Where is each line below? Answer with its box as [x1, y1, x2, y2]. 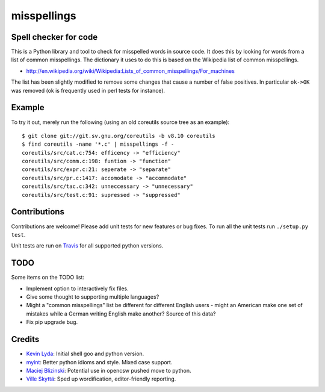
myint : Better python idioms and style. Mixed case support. [26, 358, 173, 366]
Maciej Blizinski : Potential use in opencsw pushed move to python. [26, 367, 191, 374]
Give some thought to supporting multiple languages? [26, 293, 159, 300]
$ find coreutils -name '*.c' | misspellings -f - [22, 141, 175, 148]
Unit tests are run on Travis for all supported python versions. [11, 242, 164, 249]
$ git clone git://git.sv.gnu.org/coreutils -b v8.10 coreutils [22, 132, 216, 139]
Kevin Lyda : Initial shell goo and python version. [26, 350, 144, 358]
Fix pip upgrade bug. [26, 319, 78, 326]
